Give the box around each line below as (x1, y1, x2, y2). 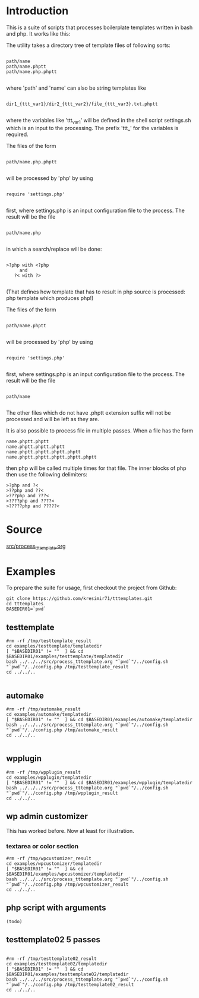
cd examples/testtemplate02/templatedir (6, 961, 108, 967)
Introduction (6, 4, 69, 18)
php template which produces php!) (6, 294, 94, 301)
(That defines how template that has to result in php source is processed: (6, 288, 185, 295)
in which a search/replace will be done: (6, 245, 102, 252)
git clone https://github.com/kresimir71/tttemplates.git (6, 596, 153, 602)
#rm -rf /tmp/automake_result (6, 706, 81, 712)
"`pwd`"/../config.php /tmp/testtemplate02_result (6, 981, 134, 987)
